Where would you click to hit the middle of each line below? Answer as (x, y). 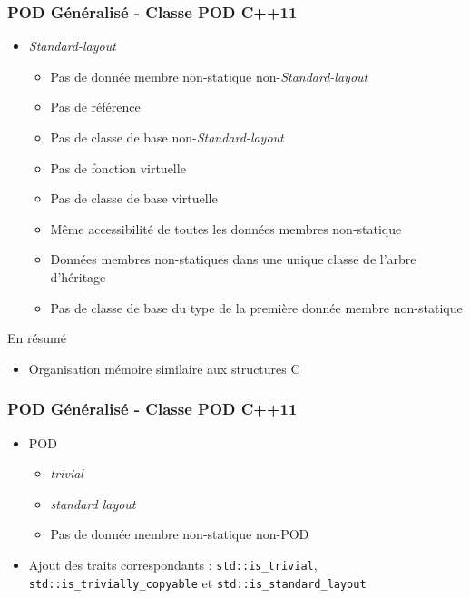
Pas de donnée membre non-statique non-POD (180, 534)
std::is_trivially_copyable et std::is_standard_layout (197, 582)
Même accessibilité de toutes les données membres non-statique (226, 228)
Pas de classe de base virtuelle (134, 198)
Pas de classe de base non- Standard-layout (167, 137)
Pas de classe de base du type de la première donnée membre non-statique (256, 307)
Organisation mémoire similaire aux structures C (164, 368)
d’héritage (78, 276)
